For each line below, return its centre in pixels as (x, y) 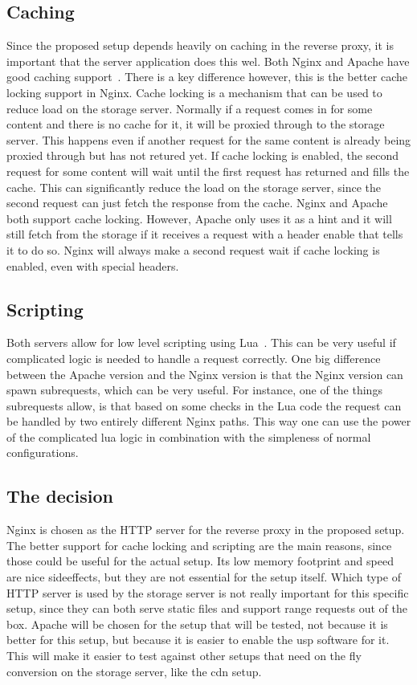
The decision (60, 496)
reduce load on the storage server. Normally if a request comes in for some (190, 108)
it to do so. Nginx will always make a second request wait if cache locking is (193, 249)
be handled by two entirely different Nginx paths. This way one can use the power (209, 421)
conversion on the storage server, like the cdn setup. (134, 671)
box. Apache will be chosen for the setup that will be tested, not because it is (197, 624)
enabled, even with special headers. (93, 265)
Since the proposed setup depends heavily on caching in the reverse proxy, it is (200, 45)
